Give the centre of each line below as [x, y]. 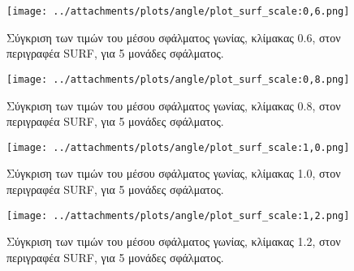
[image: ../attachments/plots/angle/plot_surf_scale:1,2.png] [178, 215]
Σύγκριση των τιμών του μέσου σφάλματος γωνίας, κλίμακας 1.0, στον [174, 173]
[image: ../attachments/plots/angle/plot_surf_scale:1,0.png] [178, 147]
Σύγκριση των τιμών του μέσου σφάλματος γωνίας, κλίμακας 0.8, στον [174, 105]
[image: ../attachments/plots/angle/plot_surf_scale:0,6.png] [178, 11]
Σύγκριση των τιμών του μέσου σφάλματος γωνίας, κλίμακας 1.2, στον [174, 241]
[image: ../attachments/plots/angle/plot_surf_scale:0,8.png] [178, 79]
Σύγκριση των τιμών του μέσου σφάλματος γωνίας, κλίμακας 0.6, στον [174, 37]
